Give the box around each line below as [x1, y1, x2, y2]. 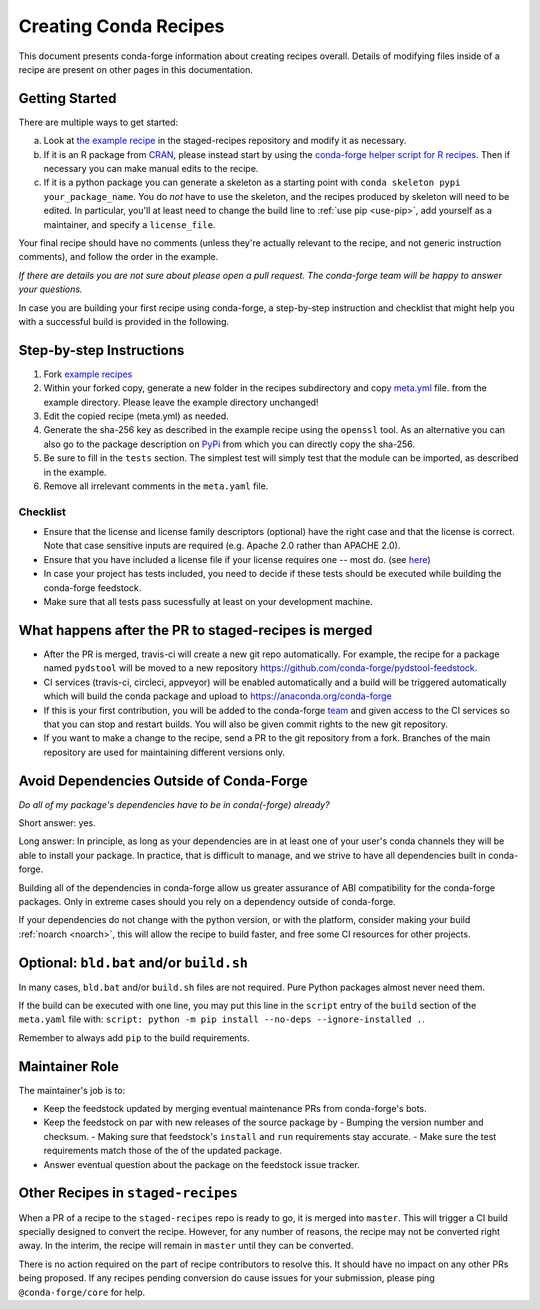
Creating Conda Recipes [18, 15, 225, 37]
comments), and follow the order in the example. [18, 251, 219, 263]
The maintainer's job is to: [18, 1084, 126, 1096]
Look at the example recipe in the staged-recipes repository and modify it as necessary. [43, 135, 407, 147]
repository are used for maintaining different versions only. [43, 746, 285, 758]
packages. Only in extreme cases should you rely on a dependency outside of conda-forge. [18, 895, 397, 907]
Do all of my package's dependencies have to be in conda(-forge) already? [18, 798, 330, 810]
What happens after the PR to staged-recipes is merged [18, 621, 373, 639]
